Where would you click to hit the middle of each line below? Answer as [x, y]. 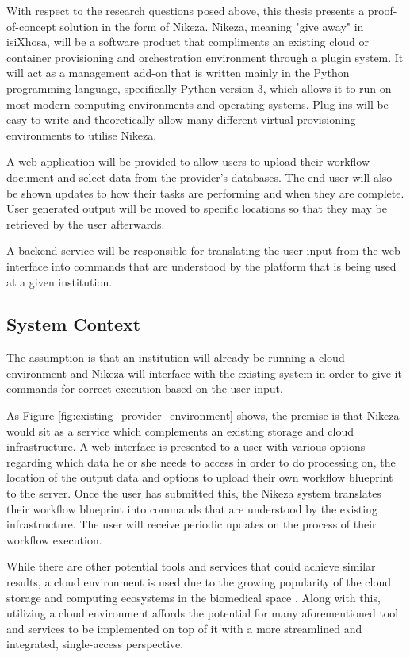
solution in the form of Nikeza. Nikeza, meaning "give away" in [212, 26]
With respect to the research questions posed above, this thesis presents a [186, 10]
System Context [74, 324]
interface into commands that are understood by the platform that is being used [201, 265]
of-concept [31, 26]
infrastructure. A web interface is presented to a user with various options [186, 446]
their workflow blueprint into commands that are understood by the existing [192, 508]
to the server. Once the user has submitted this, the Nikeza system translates [194, 493]
